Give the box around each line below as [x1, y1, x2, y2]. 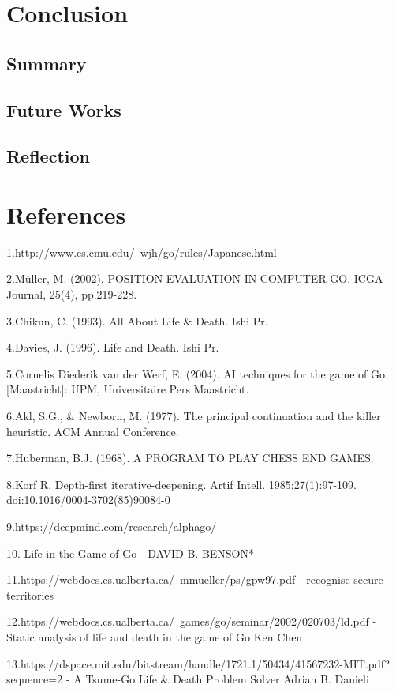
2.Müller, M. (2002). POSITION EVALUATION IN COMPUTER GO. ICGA [6, 270, 383, 287]
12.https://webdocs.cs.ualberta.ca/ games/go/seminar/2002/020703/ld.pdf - [6, 613, 377, 630]
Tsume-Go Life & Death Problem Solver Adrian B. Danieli [85, 671, 369, 687]
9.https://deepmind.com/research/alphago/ [6, 517, 217, 534]
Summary [6, 51, 87, 75]
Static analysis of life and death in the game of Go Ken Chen [6, 628, 303, 645]
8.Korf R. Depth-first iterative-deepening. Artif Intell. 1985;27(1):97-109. [6, 476, 357, 492]
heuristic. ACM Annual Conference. [6, 423, 179, 439]
